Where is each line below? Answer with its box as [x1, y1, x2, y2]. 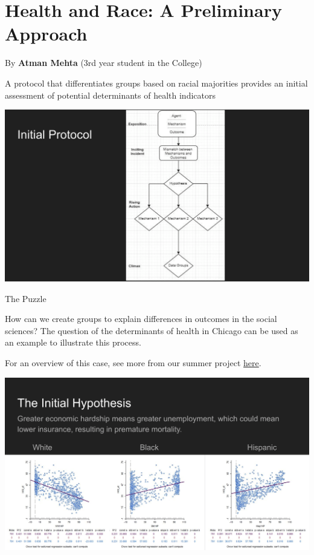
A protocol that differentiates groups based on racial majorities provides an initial [5, 76, 308, 89]
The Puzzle [5, 292, 46, 304]
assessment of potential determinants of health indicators [5, 88, 216, 101]
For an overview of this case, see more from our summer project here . [5, 356, 261, 369]
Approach [5, 21, 88, 46]
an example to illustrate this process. [5, 336, 141, 349]
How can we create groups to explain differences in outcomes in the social [5, 312, 277, 325]
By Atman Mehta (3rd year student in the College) [5, 56, 202, 69]
